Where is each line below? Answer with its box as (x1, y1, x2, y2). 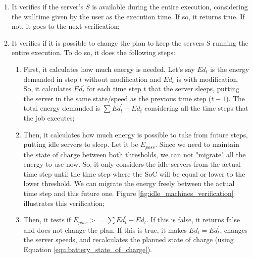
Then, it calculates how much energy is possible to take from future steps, (23, 129, 248, 139)
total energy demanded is (23, 103, 101, 113)
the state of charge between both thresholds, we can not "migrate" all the (23, 149, 246, 159)
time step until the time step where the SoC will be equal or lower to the (23, 168, 245, 179)
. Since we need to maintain (155, 139, 239, 149)
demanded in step (23, 73, 77, 84)
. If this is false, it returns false (146, 214, 240, 225)
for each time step (87, 83, 142, 94)
